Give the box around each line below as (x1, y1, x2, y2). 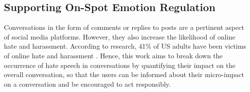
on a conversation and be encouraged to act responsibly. (4, 79, 171, 89)
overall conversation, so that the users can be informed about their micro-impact (4, 69, 245, 79)
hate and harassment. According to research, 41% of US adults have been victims (4, 41, 246, 51)
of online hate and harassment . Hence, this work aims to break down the (4, 50, 223, 60)
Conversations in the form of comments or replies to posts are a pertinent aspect (4, 22, 244, 32)
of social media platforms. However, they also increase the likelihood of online (4, 31, 235, 41)
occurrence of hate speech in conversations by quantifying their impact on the (4, 60, 235, 70)
